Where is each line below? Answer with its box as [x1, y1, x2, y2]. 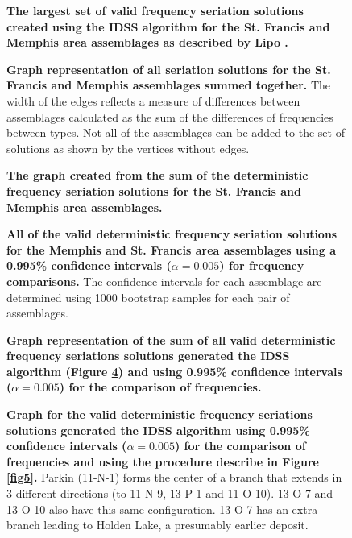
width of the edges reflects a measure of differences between [6, 92, 300, 109]
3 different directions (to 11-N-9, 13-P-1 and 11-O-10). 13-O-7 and [6, 485, 333, 502]
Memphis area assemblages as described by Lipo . [6, 34, 288, 51]
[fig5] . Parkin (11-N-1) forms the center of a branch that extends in [6, 469, 342, 486]
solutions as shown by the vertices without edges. [6, 139, 250, 156]
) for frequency [219, 257, 304, 274]
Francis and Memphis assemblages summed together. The [6, 77, 331, 93]
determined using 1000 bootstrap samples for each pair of [6, 288, 290, 305]
